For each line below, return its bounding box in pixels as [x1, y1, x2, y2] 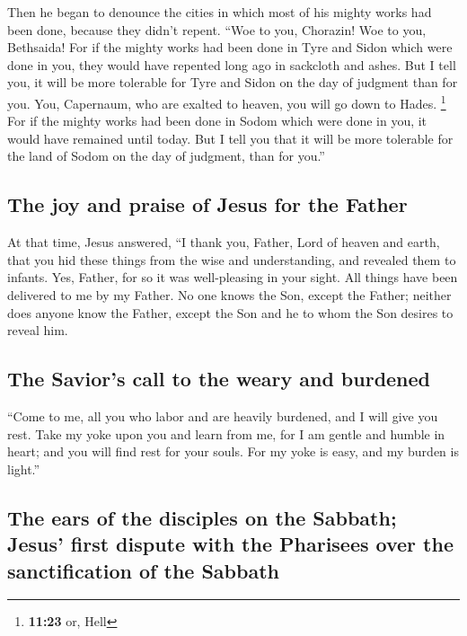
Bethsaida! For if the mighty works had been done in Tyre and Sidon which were [7, 38, 453, 57]
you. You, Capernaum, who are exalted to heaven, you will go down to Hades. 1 [7, 91, 446, 112]
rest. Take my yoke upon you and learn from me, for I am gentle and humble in [7, 424, 445, 443]
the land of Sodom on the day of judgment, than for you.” [7, 146, 325, 165]
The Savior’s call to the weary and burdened [7, 365, 431, 393]
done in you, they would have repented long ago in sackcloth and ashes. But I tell [7, 55, 456, 74]
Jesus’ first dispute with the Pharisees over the [7, 530, 454, 558]
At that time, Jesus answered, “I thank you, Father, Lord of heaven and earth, [7, 233, 440, 252]
